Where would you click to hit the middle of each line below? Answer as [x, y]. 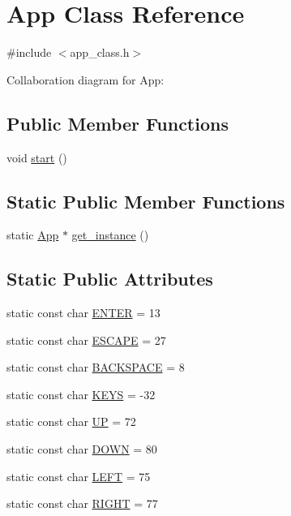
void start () [37, 157]
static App [33, 235]
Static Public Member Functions [146, 201]
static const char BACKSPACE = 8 [96, 367]
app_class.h [100, 52]
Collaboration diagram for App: [86, 79]
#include [29, 52]
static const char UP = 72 [71, 421]
